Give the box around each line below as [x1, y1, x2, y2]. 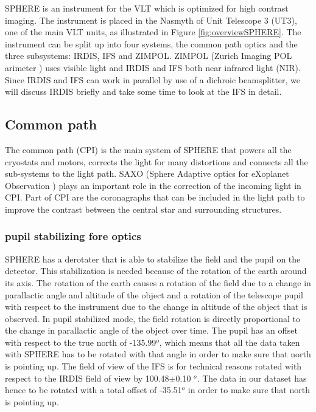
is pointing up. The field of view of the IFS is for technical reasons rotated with [5, 360, 302, 373]
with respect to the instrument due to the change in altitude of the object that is [5, 300, 307, 313]
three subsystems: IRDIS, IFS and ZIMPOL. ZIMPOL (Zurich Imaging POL [5, 49, 292, 62]
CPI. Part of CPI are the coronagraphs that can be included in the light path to [5, 191, 305, 204]
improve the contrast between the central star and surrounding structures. [5, 202, 282, 215]
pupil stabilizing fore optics [5, 228, 141, 244]
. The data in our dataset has [197, 371, 307, 384]
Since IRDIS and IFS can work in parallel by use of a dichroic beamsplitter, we [5, 73, 301, 86]
